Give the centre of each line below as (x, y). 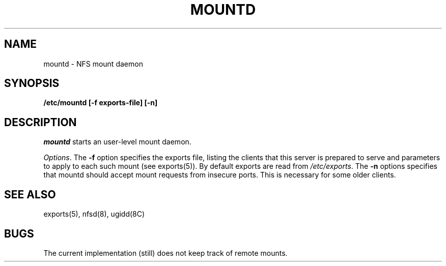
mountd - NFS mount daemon (93, 64)
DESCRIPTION (40, 122)
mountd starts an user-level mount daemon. (117, 142)
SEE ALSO (30, 194)
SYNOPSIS (32, 83)
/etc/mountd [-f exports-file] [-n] (101, 103)
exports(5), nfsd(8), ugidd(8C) (94, 214)
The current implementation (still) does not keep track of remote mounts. (165, 253)
